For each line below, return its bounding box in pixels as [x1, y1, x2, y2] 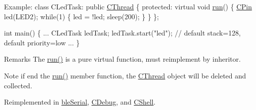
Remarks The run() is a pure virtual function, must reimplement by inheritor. [4, 54, 241, 64]
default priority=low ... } [4, 37, 80, 47]
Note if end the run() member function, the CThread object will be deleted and [4, 70, 246, 80]
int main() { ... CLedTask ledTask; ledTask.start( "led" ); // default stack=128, [4, 28, 241, 38]
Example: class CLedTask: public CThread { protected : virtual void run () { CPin [4, 1, 252, 11]
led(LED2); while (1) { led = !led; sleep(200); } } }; [4, 11, 159, 21]
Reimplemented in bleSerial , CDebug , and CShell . [4, 97, 156, 107]
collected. [4, 80, 32, 90]
